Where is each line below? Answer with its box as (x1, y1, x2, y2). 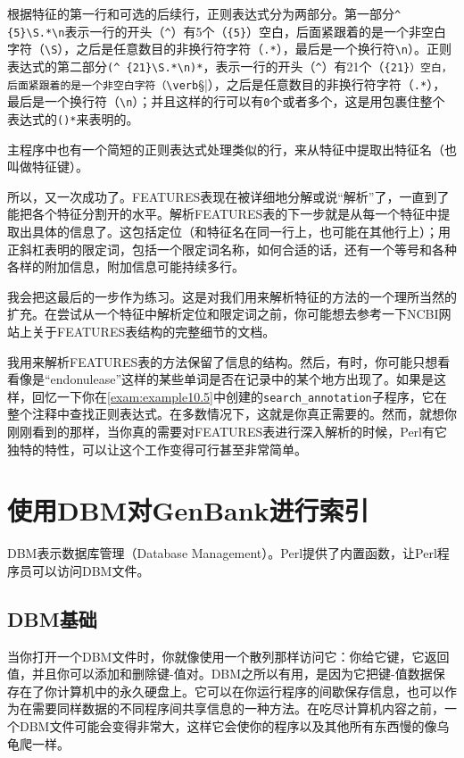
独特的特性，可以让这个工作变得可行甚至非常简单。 (7, 439, 307, 458)
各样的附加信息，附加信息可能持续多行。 (7, 257, 244, 276)
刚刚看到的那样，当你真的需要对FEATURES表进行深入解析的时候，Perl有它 (7, 421, 447, 440)
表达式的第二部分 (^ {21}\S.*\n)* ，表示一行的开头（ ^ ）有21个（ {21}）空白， (7, 56, 452, 75)
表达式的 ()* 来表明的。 (7, 109, 139, 128)
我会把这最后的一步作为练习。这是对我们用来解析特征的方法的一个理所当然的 (7, 287, 457, 305)
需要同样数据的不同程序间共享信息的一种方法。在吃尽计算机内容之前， (31, 699, 444, 718)
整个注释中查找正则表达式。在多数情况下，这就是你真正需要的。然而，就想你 (7, 404, 457, 423)
